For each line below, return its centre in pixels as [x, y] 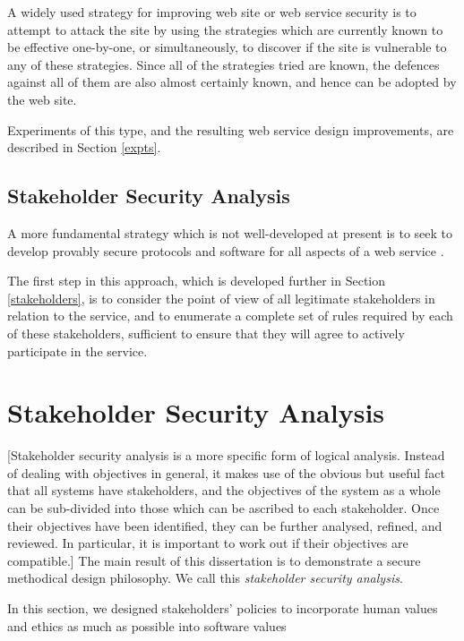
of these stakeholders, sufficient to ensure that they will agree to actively [206, 333]
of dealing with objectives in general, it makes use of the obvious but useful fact [226, 472]
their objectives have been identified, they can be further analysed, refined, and [225, 525]
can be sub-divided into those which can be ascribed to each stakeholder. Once [223, 508]
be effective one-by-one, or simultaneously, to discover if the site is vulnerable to [227, 47]
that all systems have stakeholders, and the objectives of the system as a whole [224, 490]
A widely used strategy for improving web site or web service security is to [212, 12]
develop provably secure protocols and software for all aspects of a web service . [226, 250]
